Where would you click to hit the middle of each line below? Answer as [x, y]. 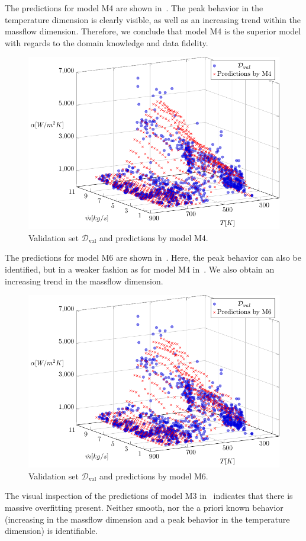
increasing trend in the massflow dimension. [84, 281]
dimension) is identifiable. [51, 531]
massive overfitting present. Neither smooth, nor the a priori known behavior [144, 507]
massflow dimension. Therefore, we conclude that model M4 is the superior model [153, 31]
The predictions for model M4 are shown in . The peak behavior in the [134, 8]
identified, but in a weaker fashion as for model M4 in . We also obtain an [140, 269]
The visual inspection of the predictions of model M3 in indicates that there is [149, 496]
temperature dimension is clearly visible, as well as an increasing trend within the [153, 19]
